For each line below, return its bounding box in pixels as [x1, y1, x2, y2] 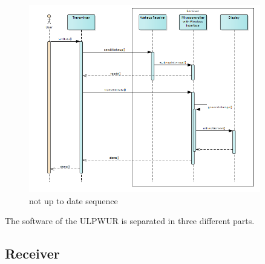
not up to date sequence [29, 194, 118, 207]
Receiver [5, 244, 60, 263]
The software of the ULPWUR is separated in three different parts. [5, 214, 255, 227]
